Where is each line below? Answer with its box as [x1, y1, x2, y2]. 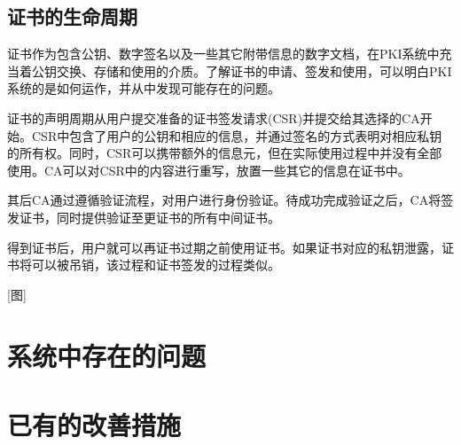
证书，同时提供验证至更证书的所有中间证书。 [19, 207, 280, 226]
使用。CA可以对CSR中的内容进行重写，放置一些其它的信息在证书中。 [7, 160, 410, 179]
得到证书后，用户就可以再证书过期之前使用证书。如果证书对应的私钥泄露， [7, 238, 441, 256]
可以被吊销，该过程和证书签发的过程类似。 [31, 255, 280, 274]
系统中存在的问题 [7, 337, 207, 373]
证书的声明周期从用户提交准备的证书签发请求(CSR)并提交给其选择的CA [7, 108, 420, 127]
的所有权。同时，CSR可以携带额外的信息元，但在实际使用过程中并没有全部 [7, 144, 442, 162]
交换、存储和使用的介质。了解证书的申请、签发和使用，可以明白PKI [56, 61, 452, 80]
